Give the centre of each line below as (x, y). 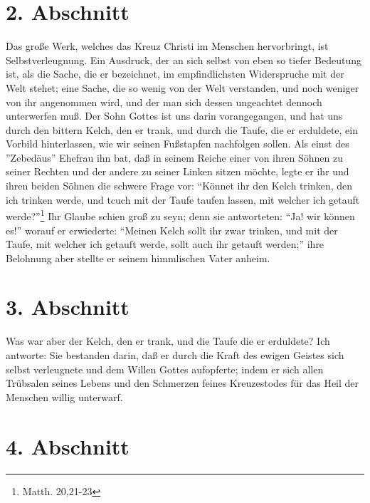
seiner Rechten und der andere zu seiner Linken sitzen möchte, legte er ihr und (178, 171)
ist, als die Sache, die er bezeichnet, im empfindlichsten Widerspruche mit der (175, 74)
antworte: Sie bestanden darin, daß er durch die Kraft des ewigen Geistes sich (175, 355)
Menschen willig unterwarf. (64, 396)
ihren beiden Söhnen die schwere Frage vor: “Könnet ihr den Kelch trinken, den (179, 186)
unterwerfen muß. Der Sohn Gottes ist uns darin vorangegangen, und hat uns (174, 116)
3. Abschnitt (68, 307)
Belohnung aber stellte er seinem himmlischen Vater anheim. (138, 258)
